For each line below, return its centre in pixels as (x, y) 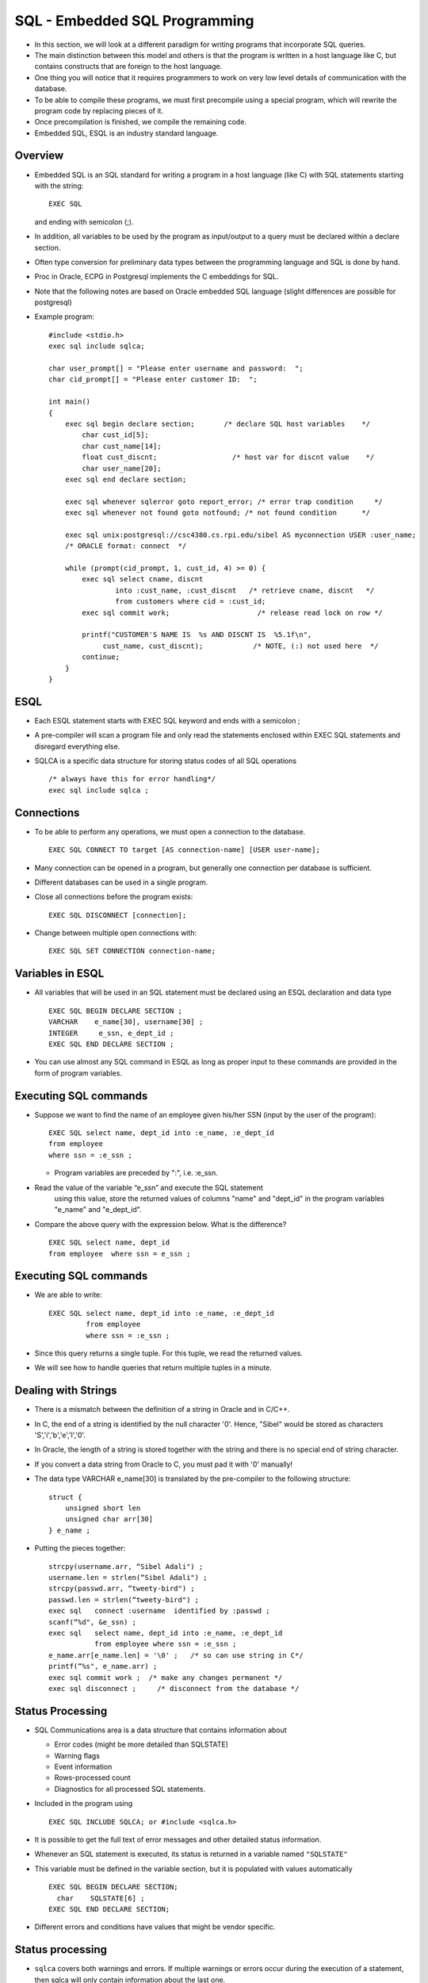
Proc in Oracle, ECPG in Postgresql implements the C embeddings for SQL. (157, 277)
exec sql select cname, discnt (143, 579)
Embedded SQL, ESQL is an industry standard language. (126, 133)
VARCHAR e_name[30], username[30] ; (126, 1022)
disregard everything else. (77, 746)
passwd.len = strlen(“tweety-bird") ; (124, 1599)
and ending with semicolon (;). (84, 221)
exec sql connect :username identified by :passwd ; (159, 1611)
